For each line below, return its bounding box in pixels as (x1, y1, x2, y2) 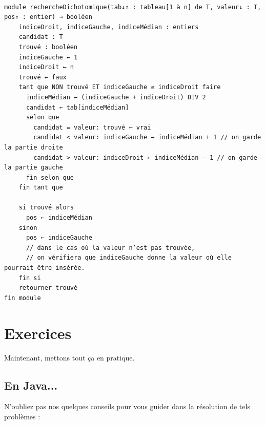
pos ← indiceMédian (26, 214, 92, 222)
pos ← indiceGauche (26, 234, 92, 242)
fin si (18, 274, 41, 282)
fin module (4, 294, 41, 302)
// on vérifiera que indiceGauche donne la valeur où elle (26, 254, 232, 262)
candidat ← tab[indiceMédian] (26, 103, 129, 111)
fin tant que (18, 184, 63, 192)
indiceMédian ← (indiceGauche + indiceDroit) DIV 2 (26, 93, 206, 101)
